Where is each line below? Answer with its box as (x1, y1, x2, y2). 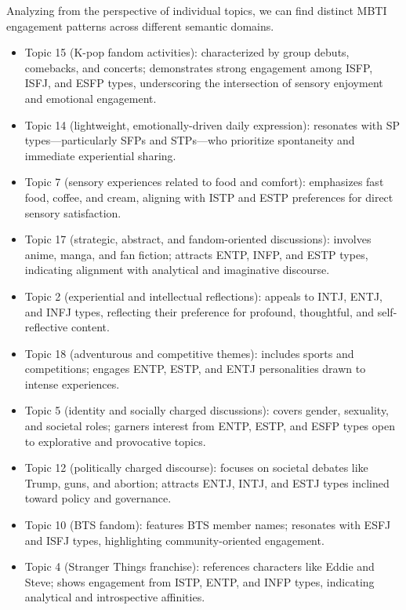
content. (71, 319, 110, 335)
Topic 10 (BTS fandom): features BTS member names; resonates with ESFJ (24, 517, 391, 533)
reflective (24, 319, 68, 335)
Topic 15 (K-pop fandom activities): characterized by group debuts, (24, 44, 350, 60)
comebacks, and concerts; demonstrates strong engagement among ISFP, (24, 59, 373, 75)
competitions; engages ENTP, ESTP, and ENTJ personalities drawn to (24, 360, 366, 377)
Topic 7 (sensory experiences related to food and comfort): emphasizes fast (24, 174, 384, 190)
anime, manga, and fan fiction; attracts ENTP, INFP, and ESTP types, (24, 246, 368, 262)
